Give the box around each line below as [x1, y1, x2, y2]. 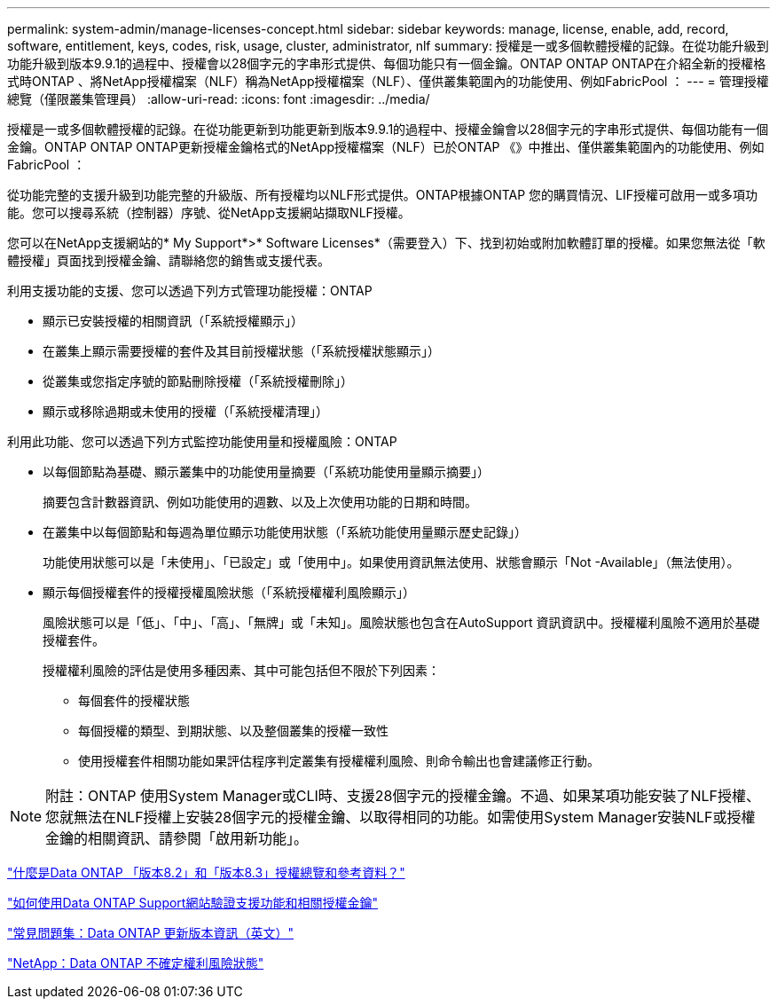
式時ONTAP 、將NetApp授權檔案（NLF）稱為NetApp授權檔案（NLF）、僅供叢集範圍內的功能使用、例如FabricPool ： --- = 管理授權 [7, 74, 769, 89]
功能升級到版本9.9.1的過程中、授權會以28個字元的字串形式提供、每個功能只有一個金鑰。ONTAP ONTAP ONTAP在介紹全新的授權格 [7, 56, 766, 71]
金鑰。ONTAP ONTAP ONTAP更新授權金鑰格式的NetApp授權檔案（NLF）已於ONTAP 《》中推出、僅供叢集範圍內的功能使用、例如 [7, 139, 765, 154]
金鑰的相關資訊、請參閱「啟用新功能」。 [45, 829, 309, 847]
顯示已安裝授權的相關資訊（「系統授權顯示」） [43, 313, 303, 328]
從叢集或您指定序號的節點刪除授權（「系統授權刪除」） [43, 373, 353, 389]
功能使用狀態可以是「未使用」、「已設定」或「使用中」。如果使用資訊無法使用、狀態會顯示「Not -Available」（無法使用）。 [43, 554, 740, 570]
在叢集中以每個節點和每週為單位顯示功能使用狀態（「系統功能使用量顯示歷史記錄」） [43, 524, 527, 539]
